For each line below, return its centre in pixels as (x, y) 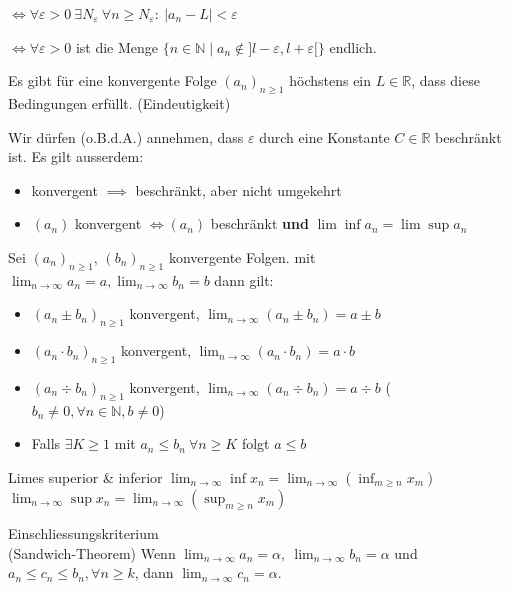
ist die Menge (117, 46)
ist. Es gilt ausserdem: (76, 156)
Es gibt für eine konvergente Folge (112, 80)
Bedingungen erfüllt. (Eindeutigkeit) (119, 102)
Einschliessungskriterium (83, 532)
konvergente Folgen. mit (242, 256)
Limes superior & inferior (85, 476)
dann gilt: (244, 279)
